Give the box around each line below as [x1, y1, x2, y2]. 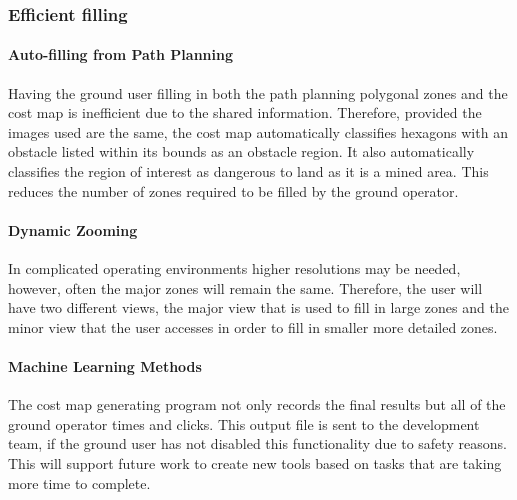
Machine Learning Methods [8, 355, 202, 376]
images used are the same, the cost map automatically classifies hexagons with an [8, 121, 508, 142]
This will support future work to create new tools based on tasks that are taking [8, 452, 502, 473]
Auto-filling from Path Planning [8, 44, 234, 65]
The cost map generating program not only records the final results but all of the [8, 394, 506, 415]
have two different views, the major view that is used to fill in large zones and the [8, 297, 509, 318]
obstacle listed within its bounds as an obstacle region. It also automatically [8, 141, 475, 162]
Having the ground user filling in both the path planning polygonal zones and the [8, 82, 508, 103]
